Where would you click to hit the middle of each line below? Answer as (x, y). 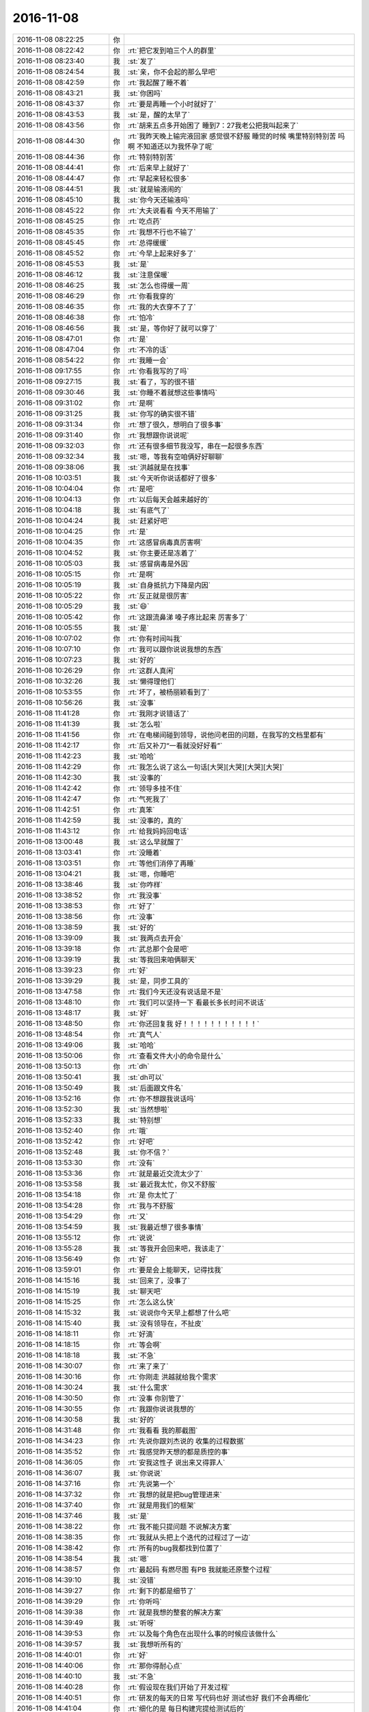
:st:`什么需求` (149, 1387)
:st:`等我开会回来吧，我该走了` (176, 1248)
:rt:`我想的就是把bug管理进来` (175, 1494)
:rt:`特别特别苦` (151, 157)
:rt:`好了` (141, 906)
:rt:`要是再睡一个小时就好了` (172, 104)
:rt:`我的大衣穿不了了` (162, 307)
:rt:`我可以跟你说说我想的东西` (175, 649)
